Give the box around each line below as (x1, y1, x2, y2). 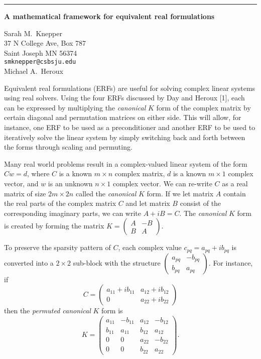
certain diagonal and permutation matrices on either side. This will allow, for (4, 112, 241, 123)
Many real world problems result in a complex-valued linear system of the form (4, 158, 247, 169)
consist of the (180, 198, 221, 208)
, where (27, 168, 50, 179)
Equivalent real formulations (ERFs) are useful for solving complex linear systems (4, 82, 255, 93)
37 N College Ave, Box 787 (4, 38, 86, 48)
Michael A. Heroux (4, 66, 63, 76)
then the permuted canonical (4, 305, 91, 316)
